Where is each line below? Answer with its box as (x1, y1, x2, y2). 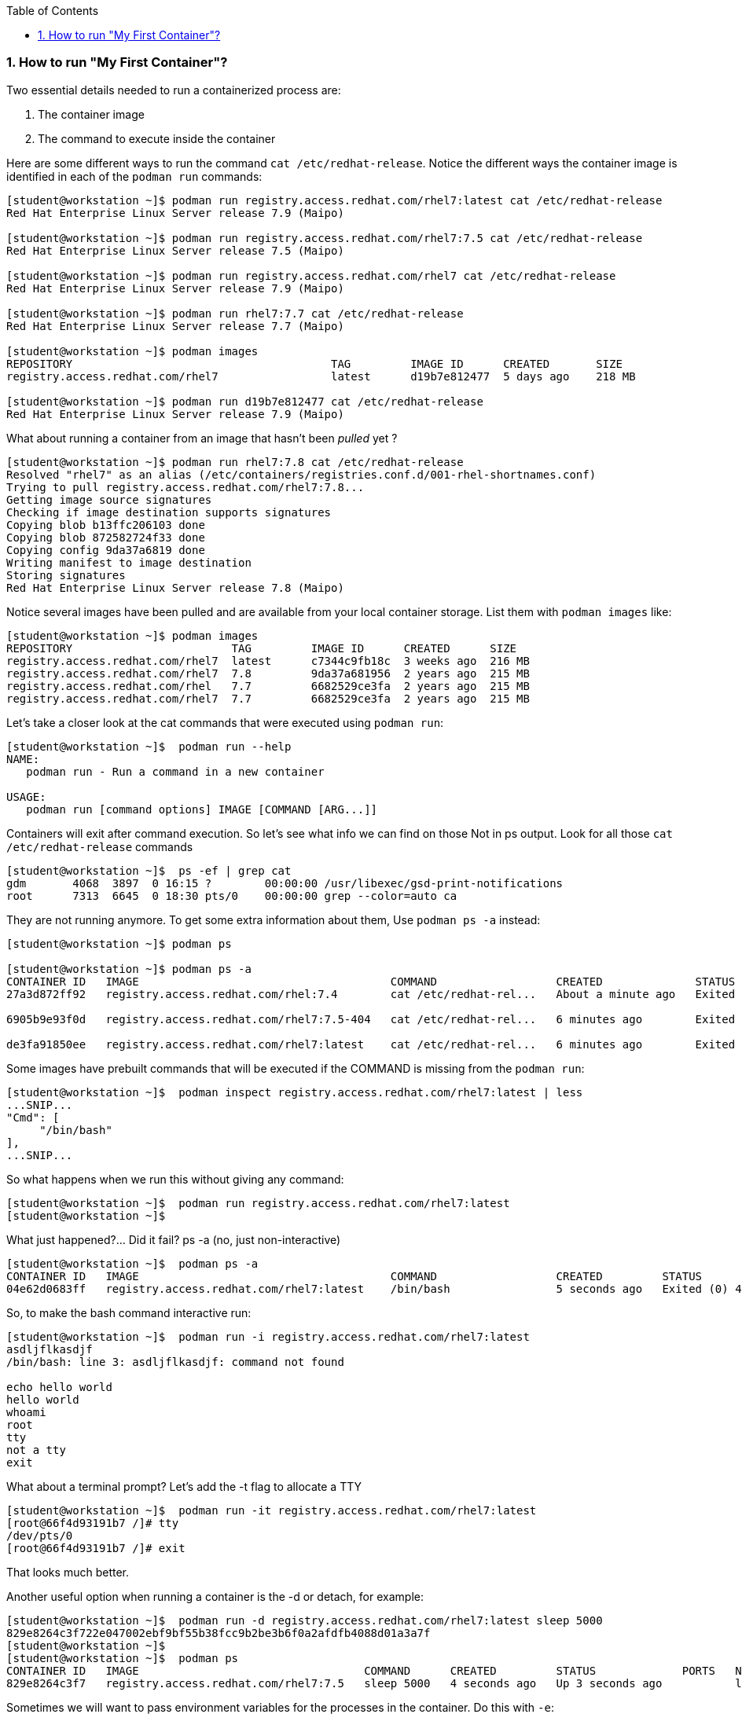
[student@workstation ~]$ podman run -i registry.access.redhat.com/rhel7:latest (6, 1330, 530, 1343)
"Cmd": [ (6, 1110, 60, 1124)
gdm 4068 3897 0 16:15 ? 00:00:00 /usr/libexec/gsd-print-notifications (6, 876, 564, 890)
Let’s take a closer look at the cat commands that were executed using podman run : (6, 715, 444, 729)
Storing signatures (6, 568, 126, 582)
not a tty (6, 1443, 66, 1456)
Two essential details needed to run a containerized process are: (6, 83, 341, 97)
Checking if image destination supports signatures (6, 505, 332, 519)
